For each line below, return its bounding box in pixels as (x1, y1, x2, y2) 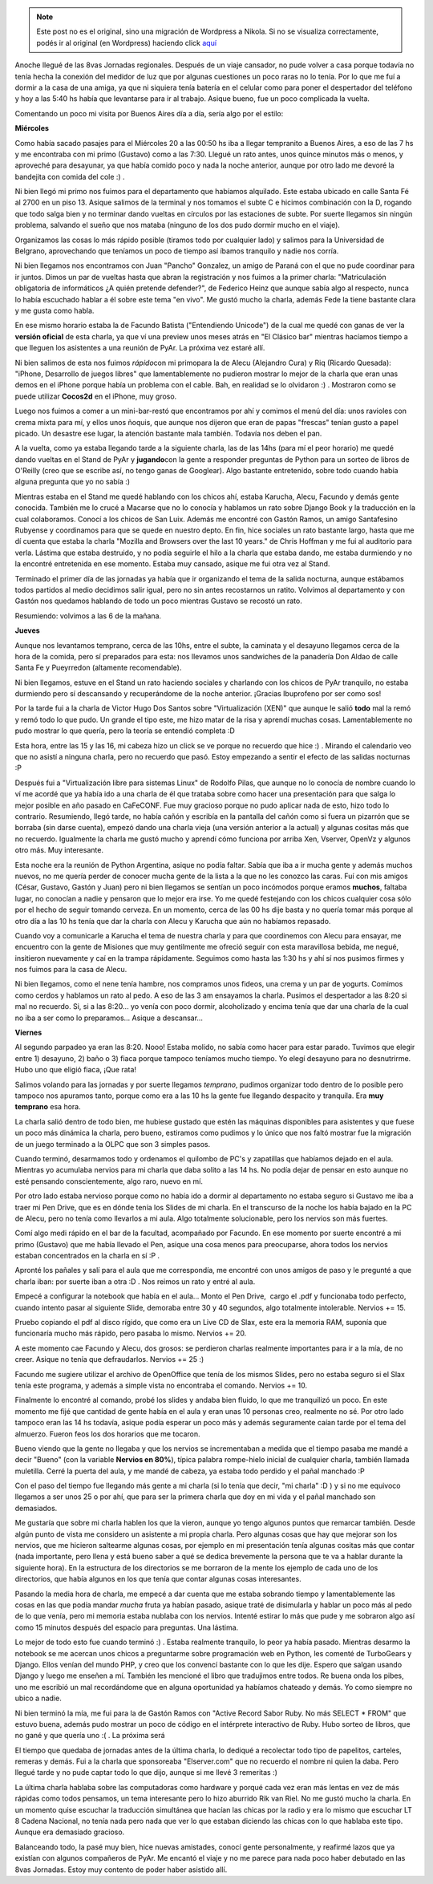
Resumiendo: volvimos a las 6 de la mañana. (14, 610, 162, 621)
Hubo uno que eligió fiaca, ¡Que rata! (14, 1065, 136, 1075)
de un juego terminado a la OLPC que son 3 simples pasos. (14, 1139, 211, 1149)
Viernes (14, 1027, 42, 1038)
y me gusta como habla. (14, 306, 95, 315)
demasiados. (14, 1503, 58, 1513)
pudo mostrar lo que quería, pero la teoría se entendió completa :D (14, 726, 236, 735)
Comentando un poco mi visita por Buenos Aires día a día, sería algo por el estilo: (14, 108, 284, 118)
